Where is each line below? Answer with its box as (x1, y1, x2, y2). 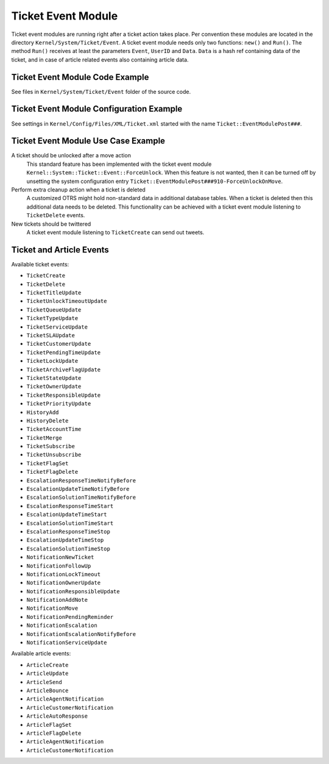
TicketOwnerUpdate (26, 383, 82, 390)
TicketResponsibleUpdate (26, 391, 101, 399)
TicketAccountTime (26, 426, 82, 433)
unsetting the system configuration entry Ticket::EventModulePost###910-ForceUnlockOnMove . (26, 177, 283, 185)
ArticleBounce (26, 687, 69, 694)
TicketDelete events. (26, 212, 85, 219)
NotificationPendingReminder (26, 613, 114, 620)
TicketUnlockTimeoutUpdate (26, 298, 107, 305)
